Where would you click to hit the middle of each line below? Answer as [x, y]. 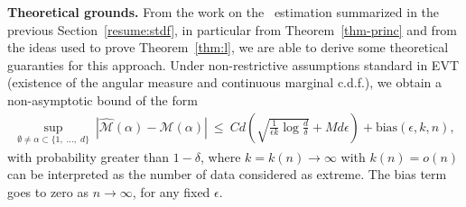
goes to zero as [48, 192]
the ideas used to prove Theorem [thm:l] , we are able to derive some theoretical [228, 47]
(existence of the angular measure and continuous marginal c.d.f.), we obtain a [225, 82]
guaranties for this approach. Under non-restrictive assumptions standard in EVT [233, 64]
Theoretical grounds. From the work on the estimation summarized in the [224, 12]
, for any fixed [171, 192]
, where [221, 156]
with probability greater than [89, 156]
